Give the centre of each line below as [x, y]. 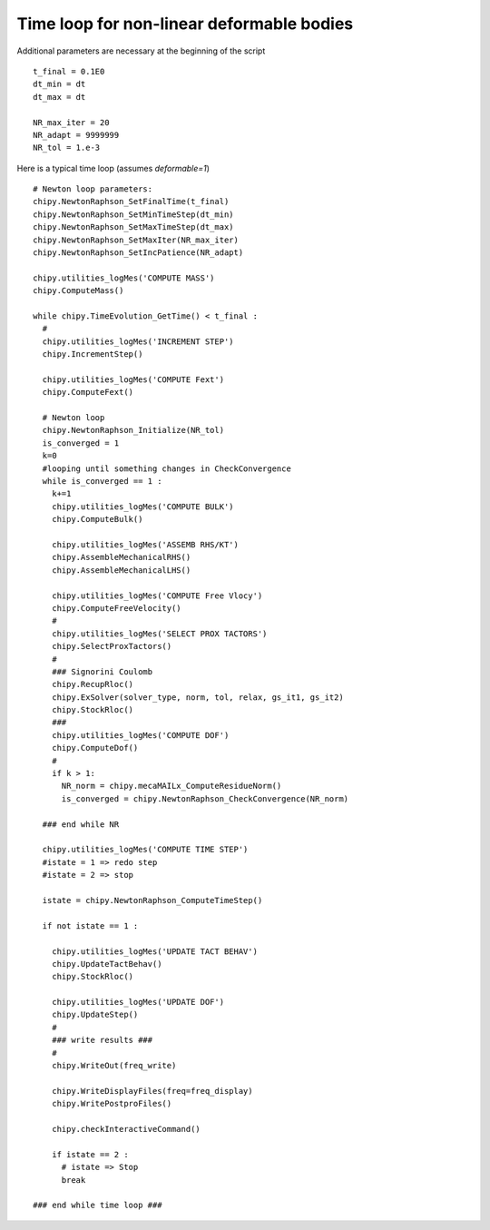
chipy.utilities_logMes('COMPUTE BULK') [143, 507]
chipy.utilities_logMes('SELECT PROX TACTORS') [159, 634]
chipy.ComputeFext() [88, 392]
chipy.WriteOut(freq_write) [114, 1066]
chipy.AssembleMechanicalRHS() [121, 557]
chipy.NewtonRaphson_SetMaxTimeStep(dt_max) [134, 227]
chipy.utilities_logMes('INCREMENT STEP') [138, 341]
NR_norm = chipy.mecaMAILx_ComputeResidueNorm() [171, 786]
